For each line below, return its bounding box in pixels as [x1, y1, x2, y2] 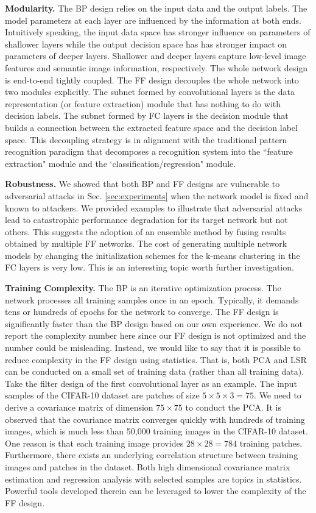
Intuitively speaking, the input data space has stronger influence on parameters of [5, 26, 311, 38]
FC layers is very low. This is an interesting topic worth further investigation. [5, 261, 294, 274]
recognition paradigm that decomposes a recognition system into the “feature [5, 145, 293, 158]
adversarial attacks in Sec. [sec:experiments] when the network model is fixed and [5, 189, 309, 202]
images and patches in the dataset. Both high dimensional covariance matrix [5, 460, 290, 473]
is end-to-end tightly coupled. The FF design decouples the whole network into [5, 73, 299, 86]
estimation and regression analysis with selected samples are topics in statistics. [5, 472, 302, 485]
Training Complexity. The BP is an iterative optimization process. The [5, 281, 281, 294]
